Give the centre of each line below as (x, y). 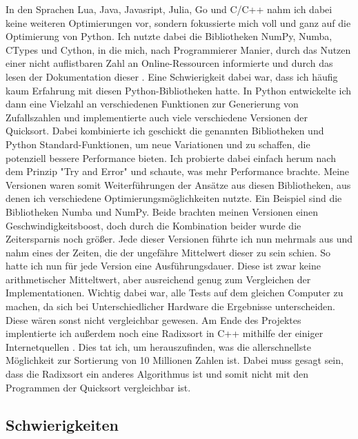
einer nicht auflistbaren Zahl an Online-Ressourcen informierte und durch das (169, 63)
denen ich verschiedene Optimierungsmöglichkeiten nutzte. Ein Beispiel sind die (174, 198)
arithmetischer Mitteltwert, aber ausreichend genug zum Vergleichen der (158, 279)
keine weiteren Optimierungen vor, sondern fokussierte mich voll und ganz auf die (178, 22)
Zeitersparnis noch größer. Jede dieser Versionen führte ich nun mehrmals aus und (179, 239)
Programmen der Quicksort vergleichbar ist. (98, 387)
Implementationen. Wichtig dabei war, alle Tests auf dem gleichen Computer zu (175, 293)
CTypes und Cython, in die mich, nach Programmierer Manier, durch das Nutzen (178, 49)
